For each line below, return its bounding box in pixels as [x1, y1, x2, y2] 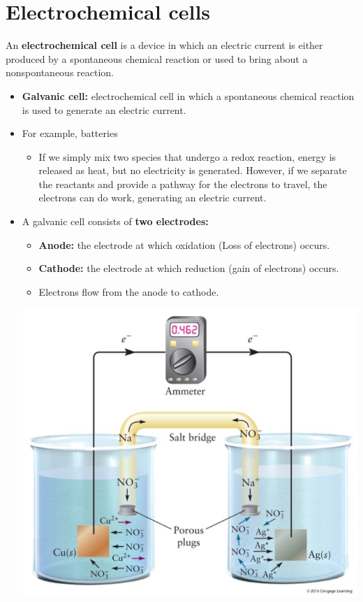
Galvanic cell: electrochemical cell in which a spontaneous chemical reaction [22, 88, 355, 103]
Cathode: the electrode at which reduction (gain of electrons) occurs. [38, 261, 339, 275]
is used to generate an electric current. [22, 102, 186, 117]
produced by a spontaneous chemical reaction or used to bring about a [6, 51, 308, 66]
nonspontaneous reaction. [6, 65, 114, 80]
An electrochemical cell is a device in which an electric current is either [6, 38, 323, 52]
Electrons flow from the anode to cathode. [38, 284, 219, 299]
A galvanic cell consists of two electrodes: [22, 214, 209, 229]
